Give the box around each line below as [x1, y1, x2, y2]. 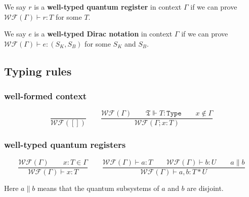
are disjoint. [187, 182, 224, 193]
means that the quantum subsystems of [37, 182, 159, 193]
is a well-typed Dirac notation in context [34, 28, 173, 39]
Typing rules [4, 63, 72, 78]
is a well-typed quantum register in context [34, 2, 182, 12]
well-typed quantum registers [4, 138, 126, 151]
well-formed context [4, 90, 87, 102]
